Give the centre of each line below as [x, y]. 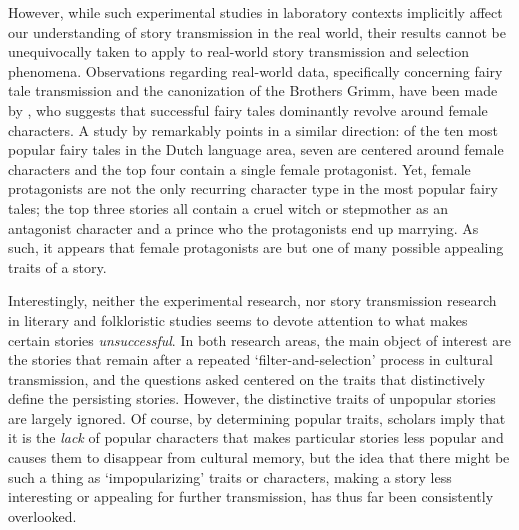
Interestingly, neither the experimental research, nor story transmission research [252, 300]
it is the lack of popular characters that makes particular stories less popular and [256, 437]
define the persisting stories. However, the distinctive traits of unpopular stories [252, 398]
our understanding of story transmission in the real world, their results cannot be [257, 31]
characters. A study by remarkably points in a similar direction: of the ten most [253, 129]
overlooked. [42, 515]
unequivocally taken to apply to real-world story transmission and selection [239, 51]
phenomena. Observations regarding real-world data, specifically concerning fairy [255, 70]
